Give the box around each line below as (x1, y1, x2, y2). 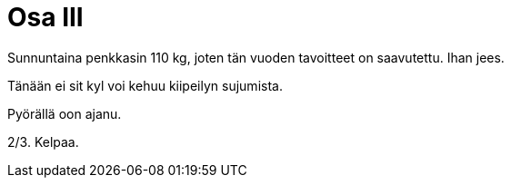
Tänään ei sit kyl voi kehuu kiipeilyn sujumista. (7, 77, 283, 93)
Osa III (7, 2, 84, 33)
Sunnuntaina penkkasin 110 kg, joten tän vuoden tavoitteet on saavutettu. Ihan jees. (7, 49, 505, 65)
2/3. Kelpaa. (7, 133, 79, 150)
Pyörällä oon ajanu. (7, 105, 122, 122)
